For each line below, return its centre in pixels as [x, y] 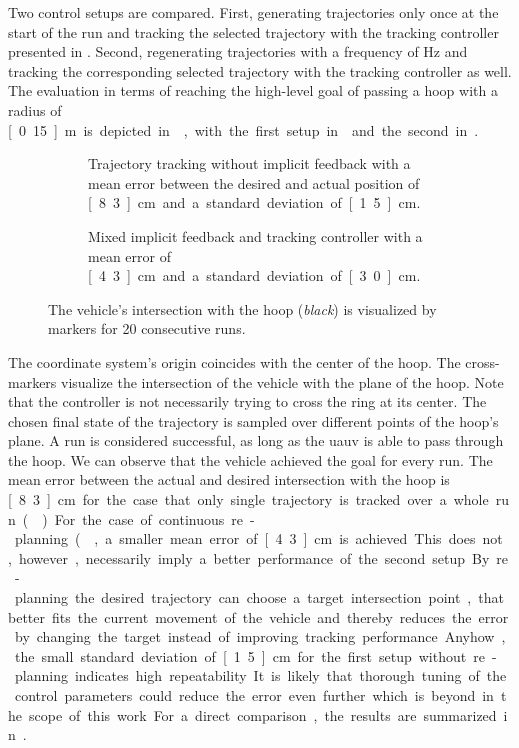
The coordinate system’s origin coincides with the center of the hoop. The [234, 361]
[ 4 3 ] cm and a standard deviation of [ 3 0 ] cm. [254, 275]
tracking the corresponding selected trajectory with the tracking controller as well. [260, 70]
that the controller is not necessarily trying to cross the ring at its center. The [247, 401]
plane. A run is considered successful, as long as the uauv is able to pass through [256, 440]
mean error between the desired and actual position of [254, 182]
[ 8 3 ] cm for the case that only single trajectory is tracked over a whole [248, 499]
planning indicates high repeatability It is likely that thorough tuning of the [260, 675]
